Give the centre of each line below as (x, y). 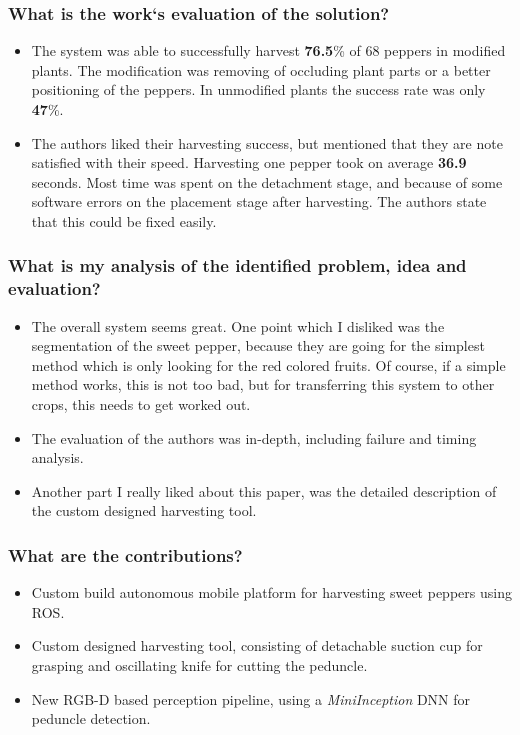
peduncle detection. (91, 718)
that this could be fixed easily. (124, 220)
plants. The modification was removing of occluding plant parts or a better (261, 69)
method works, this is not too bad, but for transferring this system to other (263, 384)
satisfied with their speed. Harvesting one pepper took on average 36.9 (249, 162)
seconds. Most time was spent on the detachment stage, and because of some (267, 181)
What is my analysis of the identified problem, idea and (237, 265)
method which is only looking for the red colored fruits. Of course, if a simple (268, 364)
